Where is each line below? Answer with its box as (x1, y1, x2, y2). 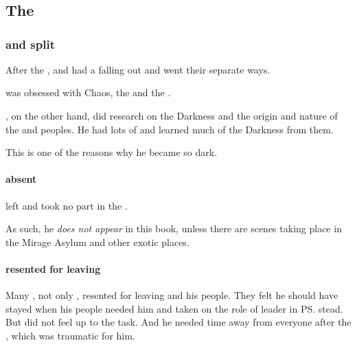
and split (5, 35, 55, 52)
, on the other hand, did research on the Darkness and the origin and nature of (5, 108, 338, 122)
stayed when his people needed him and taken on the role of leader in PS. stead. (5, 301, 343, 315)
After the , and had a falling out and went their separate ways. (5, 62, 270, 76)
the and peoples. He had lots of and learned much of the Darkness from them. (5, 122, 334, 136)
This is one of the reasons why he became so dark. (5, 145, 218, 159)
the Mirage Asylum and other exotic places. (5, 234, 189, 249)
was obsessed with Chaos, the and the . (5, 85, 171, 100)
